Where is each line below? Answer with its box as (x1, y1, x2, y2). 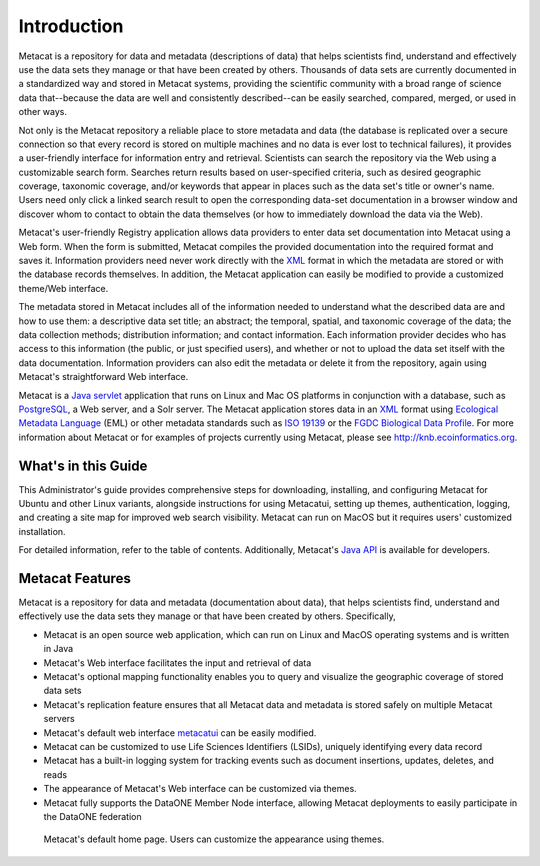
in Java (43, 643, 74, 655)
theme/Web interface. (18, 282, 109, 294)
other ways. (18, 106, 68, 118)
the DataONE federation (43, 810, 142, 822)
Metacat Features (18, 570, 132, 587)
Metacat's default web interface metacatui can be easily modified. (43, 726, 317, 739)
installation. (18, 525, 66, 537)
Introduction (18, 15, 124, 37)
